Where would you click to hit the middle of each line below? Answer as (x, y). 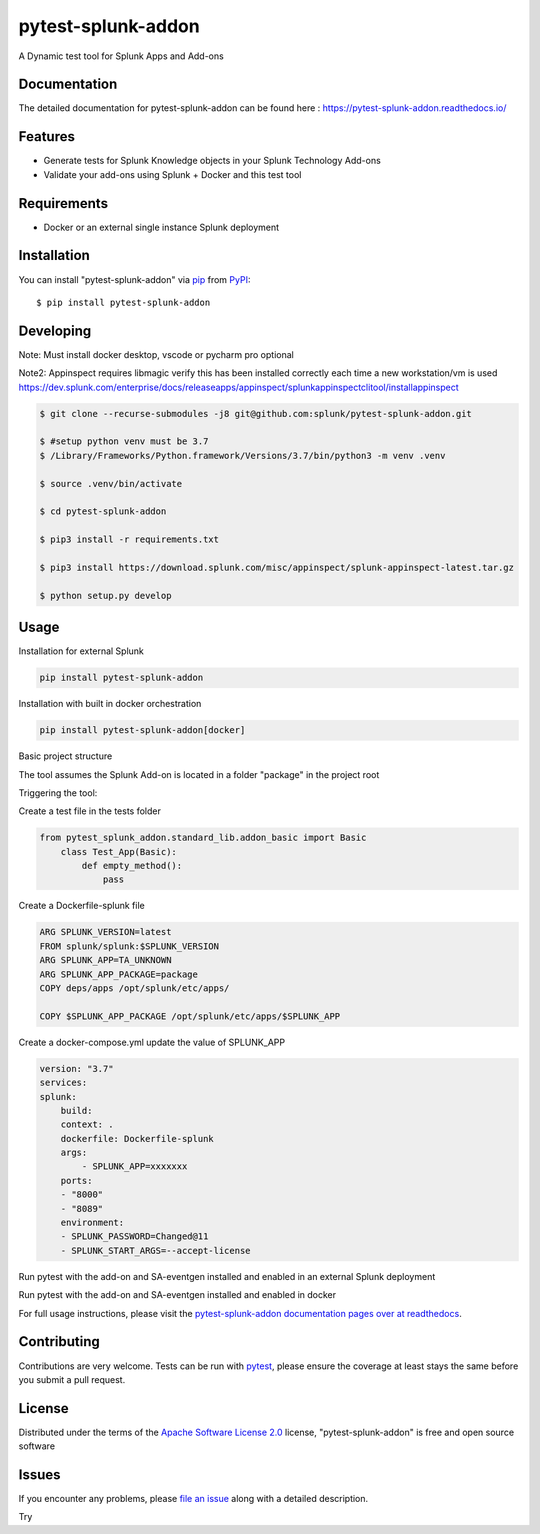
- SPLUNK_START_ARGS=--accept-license (155, 1250)
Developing (55, 330)
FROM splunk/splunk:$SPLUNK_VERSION (129, 946)
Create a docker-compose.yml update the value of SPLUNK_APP (151, 1042)
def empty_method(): (132, 866)
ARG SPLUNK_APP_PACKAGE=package (119, 974)
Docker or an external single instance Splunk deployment (161, 227)
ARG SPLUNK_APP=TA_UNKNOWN (105, 960)
